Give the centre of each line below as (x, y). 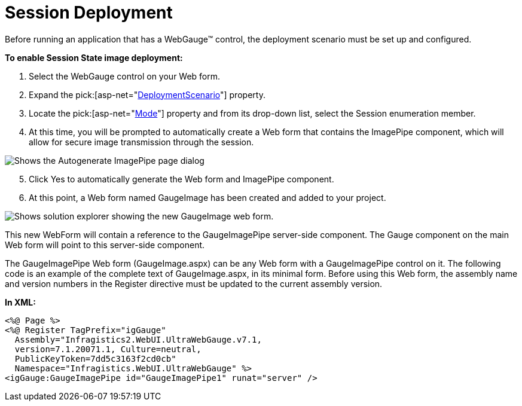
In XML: (20, 302)
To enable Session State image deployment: (94, 57)
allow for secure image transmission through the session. (141, 142)
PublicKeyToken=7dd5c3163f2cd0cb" (95, 358)
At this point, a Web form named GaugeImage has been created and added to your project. (207, 197)
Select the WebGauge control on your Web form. (125, 76)
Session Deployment (89, 13)
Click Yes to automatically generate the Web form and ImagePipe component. (181, 179)
